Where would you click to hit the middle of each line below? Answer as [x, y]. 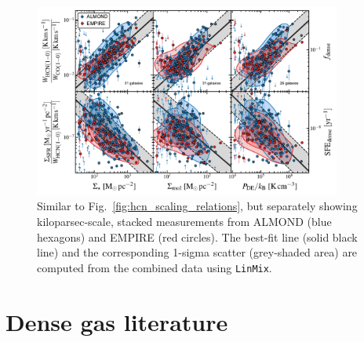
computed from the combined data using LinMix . [155, 267]
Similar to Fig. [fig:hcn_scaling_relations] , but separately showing [197, 206]
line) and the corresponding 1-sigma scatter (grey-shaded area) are [197, 252]
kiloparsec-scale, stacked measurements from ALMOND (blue [184, 221]
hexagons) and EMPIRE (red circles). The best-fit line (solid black [197, 236]
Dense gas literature [117, 321]
